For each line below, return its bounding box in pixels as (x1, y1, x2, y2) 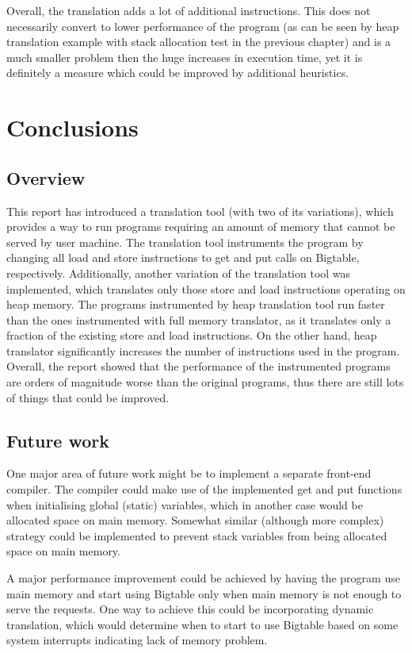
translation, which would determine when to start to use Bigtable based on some (6, 616, 399, 632)
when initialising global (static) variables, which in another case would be (6, 496, 363, 513)
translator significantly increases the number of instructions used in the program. (6, 342, 400, 359)
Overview (6, 165, 86, 190)
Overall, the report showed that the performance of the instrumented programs (6, 358, 391, 375)
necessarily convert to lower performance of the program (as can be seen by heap (6, 17, 399, 34)
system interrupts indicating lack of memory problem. (6, 632, 268, 648)
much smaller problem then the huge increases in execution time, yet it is (6, 48, 363, 65)
